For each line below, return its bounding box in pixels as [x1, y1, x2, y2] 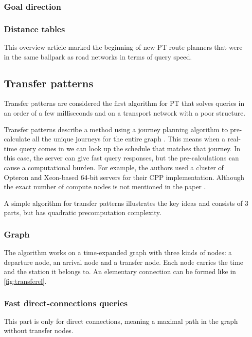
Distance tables [4, 22, 65, 35]
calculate [4, 134, 30, 144]
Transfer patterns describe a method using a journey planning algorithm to [4, 124, 228, 134]
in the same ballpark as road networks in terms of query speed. [4, 51, 192, 61]
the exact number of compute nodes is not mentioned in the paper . [4, 181, 206, 192]
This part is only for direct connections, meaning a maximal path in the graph [4, 316, 238, 326]
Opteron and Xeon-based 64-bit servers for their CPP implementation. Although [4, 172, 244, 182]
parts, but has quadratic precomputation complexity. [4, 207, 162, 218]
